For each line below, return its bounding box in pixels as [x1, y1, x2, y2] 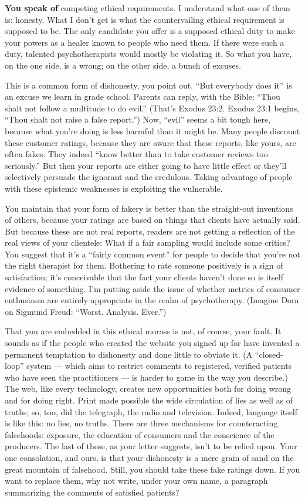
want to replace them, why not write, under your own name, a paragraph [5, 474, 268, 487]
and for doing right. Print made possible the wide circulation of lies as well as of [5, 394, 293, 406]
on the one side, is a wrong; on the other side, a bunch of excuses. [5, 59, 241, 71]
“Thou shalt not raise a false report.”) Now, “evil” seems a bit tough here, [5, 113, 271, 126]
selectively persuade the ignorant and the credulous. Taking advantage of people [5, 171, 293, 183]
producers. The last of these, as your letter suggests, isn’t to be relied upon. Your [5, 440, 297, 452]
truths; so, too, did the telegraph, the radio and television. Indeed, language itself [5, 405, 298, 418]
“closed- [255, 348, 283, 360]
